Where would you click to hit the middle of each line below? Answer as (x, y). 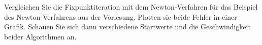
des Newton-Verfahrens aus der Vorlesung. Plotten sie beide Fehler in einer (121, 16)
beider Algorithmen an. (40, 36)
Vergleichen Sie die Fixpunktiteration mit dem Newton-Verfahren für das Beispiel (131, 7)
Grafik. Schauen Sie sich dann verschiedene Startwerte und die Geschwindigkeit (127, 27)
